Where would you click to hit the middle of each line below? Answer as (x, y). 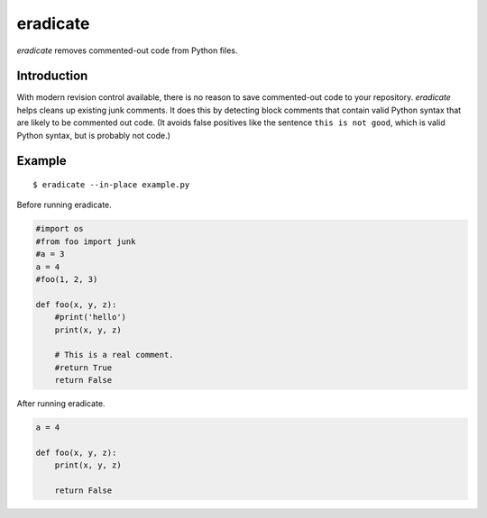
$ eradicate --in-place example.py (111, 185)
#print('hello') (90, 317)
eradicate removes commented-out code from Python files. (127, 50)
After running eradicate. (61, 404)
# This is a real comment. (115, 355)
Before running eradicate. (64, 205)
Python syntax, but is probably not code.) (94, 135)
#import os (60, 229)
